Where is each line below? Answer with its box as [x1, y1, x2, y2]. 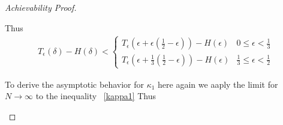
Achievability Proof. [5, 1, 77, 13]
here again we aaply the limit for [158, 78, 278, 90]
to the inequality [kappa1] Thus [35, 90, 156, 102]
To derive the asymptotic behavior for [5, 78, 144, 90]
